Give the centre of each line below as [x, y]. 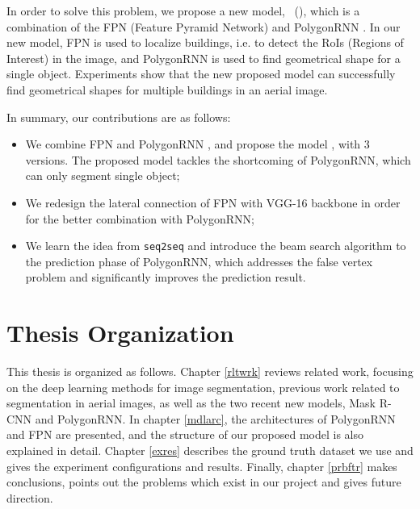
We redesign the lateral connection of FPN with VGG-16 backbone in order [213, 202]
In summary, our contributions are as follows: [119, 117]
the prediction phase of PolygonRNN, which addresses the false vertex [199, 261]
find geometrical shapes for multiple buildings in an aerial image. [167, 89]
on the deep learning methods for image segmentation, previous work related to [203, 387]
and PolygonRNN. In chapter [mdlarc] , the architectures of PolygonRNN [215, 418]
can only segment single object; [103, 175]
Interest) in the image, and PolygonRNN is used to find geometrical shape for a [204, 58]
